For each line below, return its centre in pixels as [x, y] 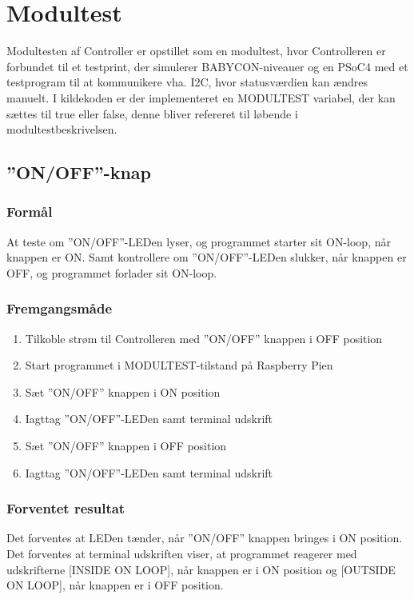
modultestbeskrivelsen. [62, 129]
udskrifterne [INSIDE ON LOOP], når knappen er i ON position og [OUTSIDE [201, 569]
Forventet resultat [66, 508]
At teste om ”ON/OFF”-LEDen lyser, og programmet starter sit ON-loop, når [199, 241]
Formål [30, 212]
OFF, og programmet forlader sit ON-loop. [112, 272]
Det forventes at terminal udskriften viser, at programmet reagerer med [182, 554]
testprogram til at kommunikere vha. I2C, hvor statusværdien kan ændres [187, 82]
